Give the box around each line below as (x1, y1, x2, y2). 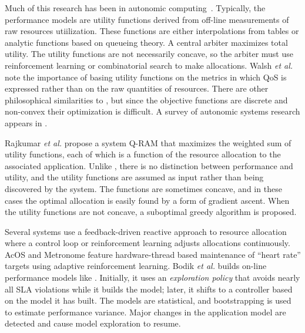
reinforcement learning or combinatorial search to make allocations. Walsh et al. (5, 59, 293, 71)
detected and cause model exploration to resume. (5, 317, 181, 329)
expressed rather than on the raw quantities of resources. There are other (5, 82, 269, 95)
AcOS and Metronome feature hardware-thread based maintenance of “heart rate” (5, 248, 301, 260)
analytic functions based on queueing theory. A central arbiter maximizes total (5, 36, 288, 48)
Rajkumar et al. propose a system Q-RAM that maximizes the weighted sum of (5, 136, 291, 149)
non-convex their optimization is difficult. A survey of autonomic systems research (5, 105, 300, 117)
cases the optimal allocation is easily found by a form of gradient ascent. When (5, 194, 290, 206)
